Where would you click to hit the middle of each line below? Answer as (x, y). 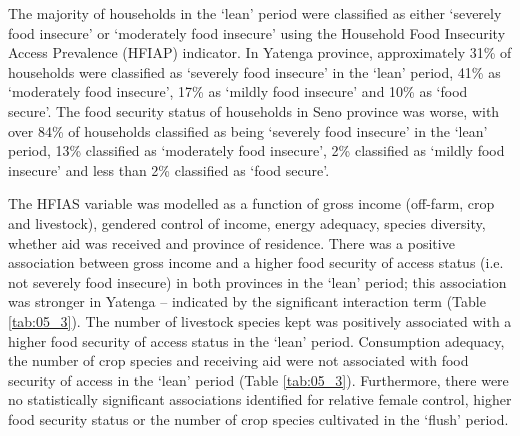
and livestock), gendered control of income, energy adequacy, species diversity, (247, 222)
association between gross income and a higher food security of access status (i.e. (256, 262)
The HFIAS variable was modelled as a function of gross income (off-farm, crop (251, 203)
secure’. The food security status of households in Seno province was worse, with (254, 110)
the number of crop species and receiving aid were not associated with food (238, 360)
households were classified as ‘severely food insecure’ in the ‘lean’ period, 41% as (254, 71)
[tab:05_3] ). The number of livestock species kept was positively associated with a (260, 320)
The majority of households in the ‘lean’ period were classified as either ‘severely (255, 13)
